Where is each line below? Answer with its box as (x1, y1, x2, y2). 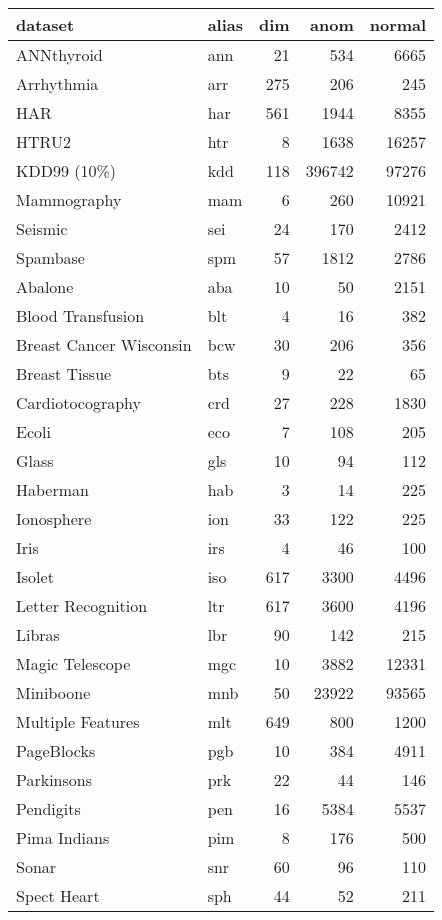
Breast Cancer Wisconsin (16, 333, 192, 356)
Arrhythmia (16, 72, 99, 95)
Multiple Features (16, 710, 140, 733)
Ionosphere (16, 507, 92, 530)
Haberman (16, 478, 89, 501)
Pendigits (16, 797, 81, 820)
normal (369, 13, 427, 36)
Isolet (16, 565, 54, 588)
